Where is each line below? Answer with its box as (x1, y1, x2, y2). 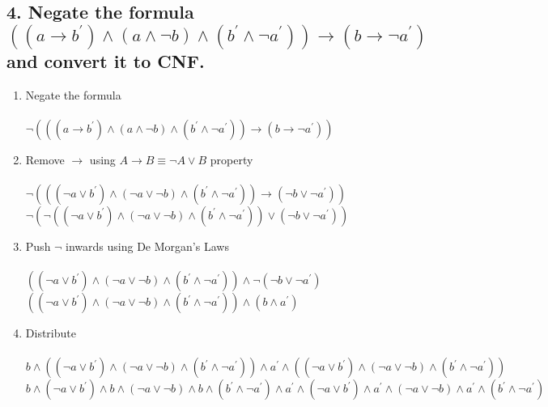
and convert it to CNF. (6, 48, 205, 73)
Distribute (25, 324, 76, 341)
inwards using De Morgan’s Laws (66, 237, 229, 254)
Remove (25, 151, 65, 167)
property (210, 151, 253, 167)
